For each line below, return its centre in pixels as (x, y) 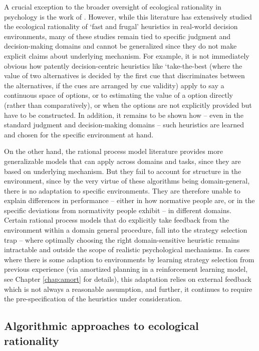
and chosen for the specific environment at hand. (79, 134)
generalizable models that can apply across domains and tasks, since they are (122, 161)
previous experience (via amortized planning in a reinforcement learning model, (126, 269)
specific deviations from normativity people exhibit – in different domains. (118, 210)
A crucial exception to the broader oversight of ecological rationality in (113, 7)
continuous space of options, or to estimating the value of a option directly (118, 95)
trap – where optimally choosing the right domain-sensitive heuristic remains (122, 239)
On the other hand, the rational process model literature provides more (113, 151)
